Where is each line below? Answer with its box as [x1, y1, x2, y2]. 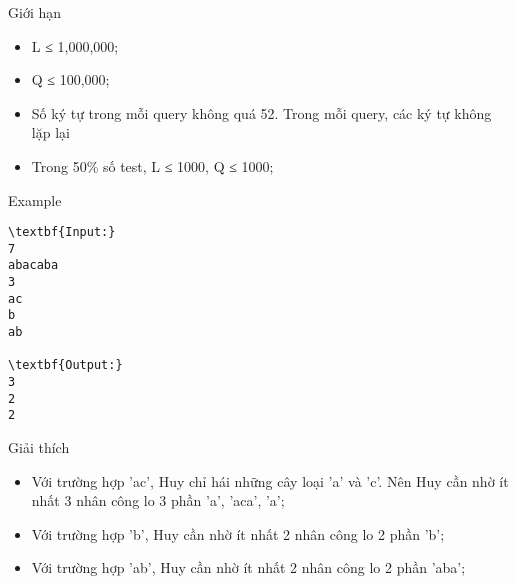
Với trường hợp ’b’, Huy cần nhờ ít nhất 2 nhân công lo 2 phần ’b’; [31, 523, 445, 544]
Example [8, 189, 62, 210]
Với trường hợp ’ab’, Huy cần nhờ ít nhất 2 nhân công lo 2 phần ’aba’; [31, 557, 466, 578]
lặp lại [31, 122, 70, 143]
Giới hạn [8, 2, 62, 22]
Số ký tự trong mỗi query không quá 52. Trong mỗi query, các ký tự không [31, 102, 492, 123]
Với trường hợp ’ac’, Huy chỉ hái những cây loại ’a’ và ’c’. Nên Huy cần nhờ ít [31, 470, 509, 491]
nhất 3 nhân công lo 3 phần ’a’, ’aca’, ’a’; [31, 490, 285, 511]
